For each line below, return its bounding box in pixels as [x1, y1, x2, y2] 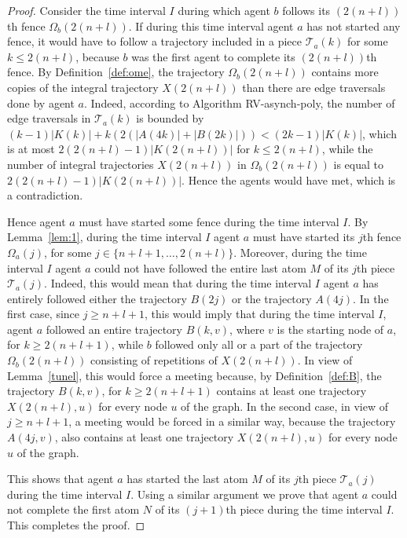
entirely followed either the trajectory [7, 290, 187, 306]
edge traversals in [7, 110, 91, 126]
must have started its [252, 229, 355, 245]
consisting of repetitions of [90, 352, 218, 368]
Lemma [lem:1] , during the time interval [7, 229, 202, 245]
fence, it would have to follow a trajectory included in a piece [7, 33, 302, 49]
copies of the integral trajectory [7, 79, 159, 95]
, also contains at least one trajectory [54, 429, 234, 445]
